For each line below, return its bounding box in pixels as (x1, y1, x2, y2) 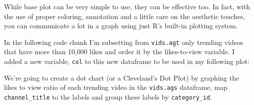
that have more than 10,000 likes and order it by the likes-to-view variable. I (4, 46, 235, 57)
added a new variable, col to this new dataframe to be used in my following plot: (4, 56, 250, 66)
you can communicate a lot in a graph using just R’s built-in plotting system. (4, 21, 238, 31)
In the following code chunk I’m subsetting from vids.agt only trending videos (4, 37, 243, 47)
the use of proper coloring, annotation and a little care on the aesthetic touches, (4, 11, 245, 21)
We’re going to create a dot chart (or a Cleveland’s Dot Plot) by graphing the (4, 72, 239, 83)
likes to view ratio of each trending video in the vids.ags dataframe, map (4, 82, 227, 92)
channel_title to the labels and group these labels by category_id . (4, 91, 212, 102)
